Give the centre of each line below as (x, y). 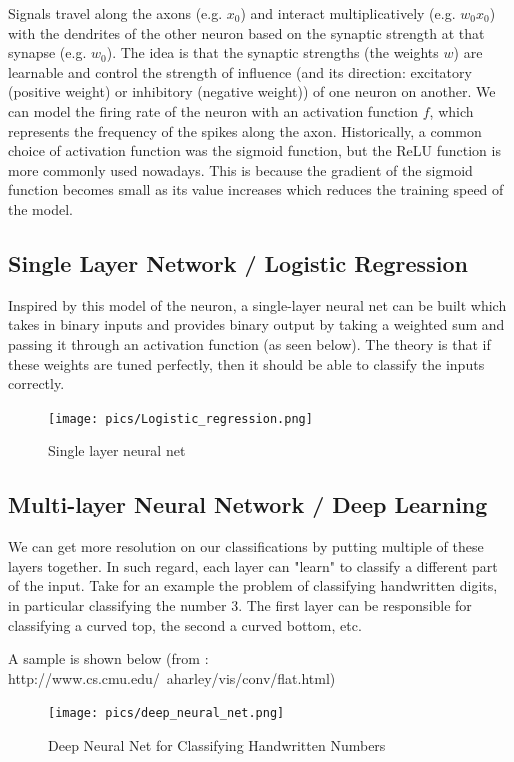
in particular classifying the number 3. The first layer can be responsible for (240, 604)
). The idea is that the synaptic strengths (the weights (272, 52)
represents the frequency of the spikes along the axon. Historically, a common (245, 130)
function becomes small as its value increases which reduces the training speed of (256, 189)
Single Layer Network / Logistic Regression (238, 262)
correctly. (36, 383)
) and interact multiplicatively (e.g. (348, 13)
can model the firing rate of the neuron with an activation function (213, 110)
